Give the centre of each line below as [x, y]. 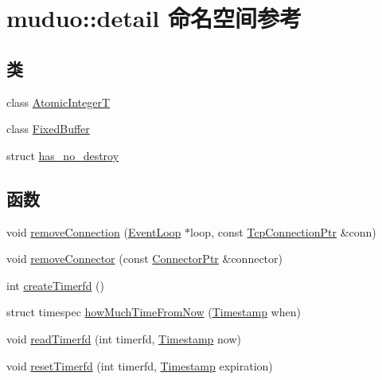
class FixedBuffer [48, 129]
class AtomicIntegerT [58, 102]
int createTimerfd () [55, 285]
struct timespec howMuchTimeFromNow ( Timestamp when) [154, 312]
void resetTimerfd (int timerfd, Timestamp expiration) [140, 365]
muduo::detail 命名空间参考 [154, 18]
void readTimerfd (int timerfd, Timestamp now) [124, 338]
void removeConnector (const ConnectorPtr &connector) [144, 259]
